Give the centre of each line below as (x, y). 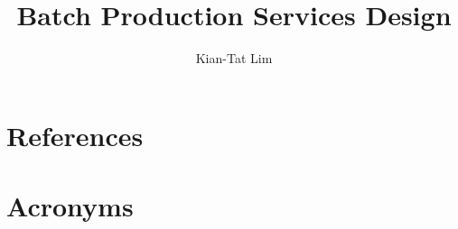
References (75, 135)
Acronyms (70, 206)
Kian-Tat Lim (234, 58)
